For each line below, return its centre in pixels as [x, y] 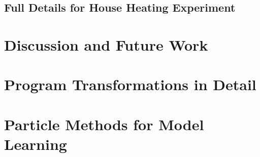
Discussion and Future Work [106, 44]
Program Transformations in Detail [130, 84]
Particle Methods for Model [104, 124]
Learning [36, 144]
